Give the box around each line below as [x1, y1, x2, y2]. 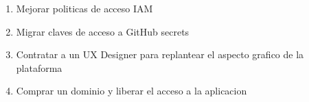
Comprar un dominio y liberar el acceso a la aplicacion [16, 84, 247, 98]
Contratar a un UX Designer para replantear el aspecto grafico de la [16, 47, 304, 62]
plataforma [16, 60, 62, 75]
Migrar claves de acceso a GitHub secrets [16, 24, 190, 38]
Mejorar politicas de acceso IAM [16, 1, 153, 15]
